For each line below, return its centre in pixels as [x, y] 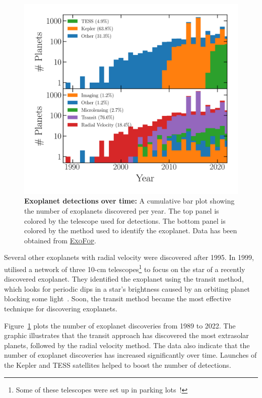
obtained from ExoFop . [60, 240]
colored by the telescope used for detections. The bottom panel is [125, 220]
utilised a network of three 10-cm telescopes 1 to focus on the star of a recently [125, 268]
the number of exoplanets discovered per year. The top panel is [122, 210]
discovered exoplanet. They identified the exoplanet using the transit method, [124, 279]
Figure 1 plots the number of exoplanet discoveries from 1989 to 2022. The [120, 325]
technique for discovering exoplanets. [61, 308]
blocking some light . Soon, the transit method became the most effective [118, 298]
